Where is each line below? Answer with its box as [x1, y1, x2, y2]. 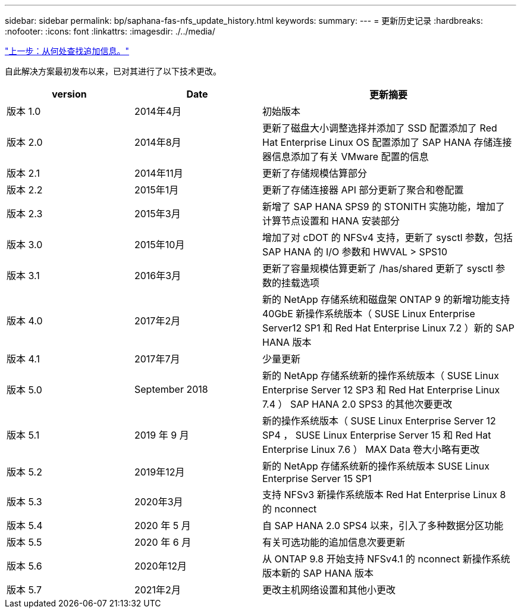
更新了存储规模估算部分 [262, 167, 368, 179]
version [52, 88, 87, 100]
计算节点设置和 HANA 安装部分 [262, 215, 400, 227]
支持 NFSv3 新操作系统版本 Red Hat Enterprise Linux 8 [262, 489, 506, 501]
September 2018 [134, 383, 208, 395]
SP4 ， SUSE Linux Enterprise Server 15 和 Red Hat [262, 429, 491, 441]
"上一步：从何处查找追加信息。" [5, 46, 130, 56]
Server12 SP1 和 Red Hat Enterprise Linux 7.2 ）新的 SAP [262, 322, 514, 334]
